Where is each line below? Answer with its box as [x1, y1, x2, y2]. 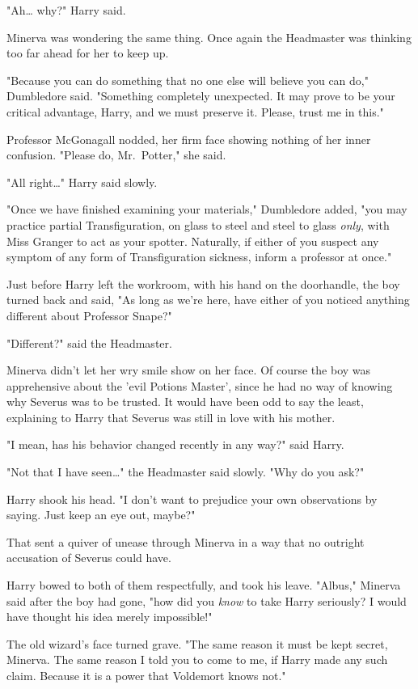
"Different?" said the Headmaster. [6, 334, 172, 351]
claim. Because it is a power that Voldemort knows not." [6, 667, 286, 683]
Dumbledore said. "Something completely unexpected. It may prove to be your [6, 87, 395, 104]
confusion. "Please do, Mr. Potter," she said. [6, 146, 226, 163]
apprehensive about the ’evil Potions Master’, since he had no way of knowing [6, 377, 393, 394]
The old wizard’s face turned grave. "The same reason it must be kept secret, [6, 635, 388, 652]
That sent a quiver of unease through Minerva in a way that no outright [6, 533, 365, 550]
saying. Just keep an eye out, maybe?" [6, 506, 196, 523]
